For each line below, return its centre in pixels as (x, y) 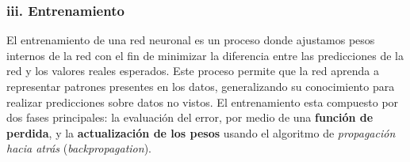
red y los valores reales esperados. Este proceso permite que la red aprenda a (193, 71)
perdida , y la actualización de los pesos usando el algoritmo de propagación (201, 132)
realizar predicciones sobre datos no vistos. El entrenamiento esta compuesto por (203, 102)
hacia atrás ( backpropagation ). (79, 148)
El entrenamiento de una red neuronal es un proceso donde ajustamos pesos (191, 40)
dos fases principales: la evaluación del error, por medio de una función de (190, 117)
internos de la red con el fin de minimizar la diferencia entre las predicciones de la (205, 55)
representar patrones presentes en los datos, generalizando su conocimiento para (201, 86)
